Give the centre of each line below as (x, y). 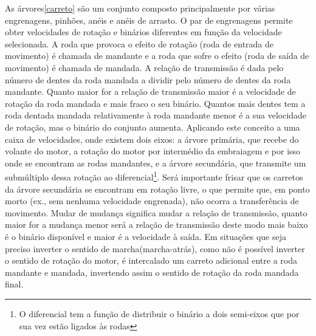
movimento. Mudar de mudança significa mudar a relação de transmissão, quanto (156, 212)
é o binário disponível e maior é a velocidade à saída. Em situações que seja (146, 236)
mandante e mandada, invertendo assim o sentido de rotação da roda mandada (152, 272)
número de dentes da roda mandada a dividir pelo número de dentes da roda (148, 79)
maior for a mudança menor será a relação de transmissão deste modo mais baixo (156, 225)
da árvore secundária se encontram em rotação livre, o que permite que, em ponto (157, 189)
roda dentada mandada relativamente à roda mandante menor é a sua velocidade (156, 115)
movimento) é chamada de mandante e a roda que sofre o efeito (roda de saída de (157, 56)
